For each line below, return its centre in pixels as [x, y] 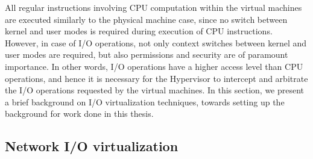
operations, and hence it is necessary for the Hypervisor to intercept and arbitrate [156, 78]
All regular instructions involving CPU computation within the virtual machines [153, 7]
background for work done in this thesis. [79, 114]
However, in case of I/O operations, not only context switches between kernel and [156, 42]
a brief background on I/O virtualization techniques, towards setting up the [145, 101]
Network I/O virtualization [92, 146]
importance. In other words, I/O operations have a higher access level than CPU [154, 66]
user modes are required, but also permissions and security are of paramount [147, 55]
